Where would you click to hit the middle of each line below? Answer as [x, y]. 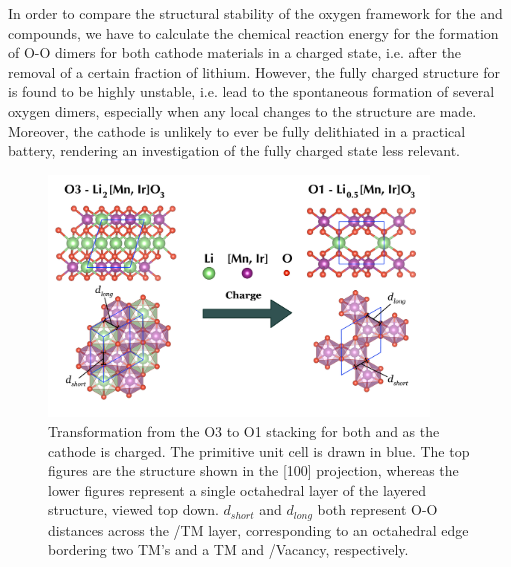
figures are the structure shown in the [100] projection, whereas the [253, 470]
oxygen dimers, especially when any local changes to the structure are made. [242, 110]
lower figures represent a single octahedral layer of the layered [237, 489]
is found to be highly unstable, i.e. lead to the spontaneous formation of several [251, 91]
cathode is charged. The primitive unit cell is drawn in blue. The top [259, 450]
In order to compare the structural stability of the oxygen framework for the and [255, 13]
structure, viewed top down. [133, 509]
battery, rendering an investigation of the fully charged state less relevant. [234, 150]
